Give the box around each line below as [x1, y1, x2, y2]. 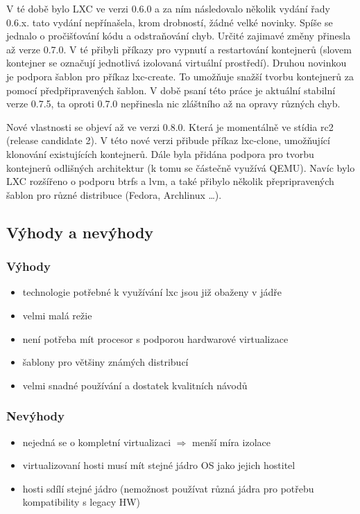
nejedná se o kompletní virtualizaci [22, 434, 171, 449]
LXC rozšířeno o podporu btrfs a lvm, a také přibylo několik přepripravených [6, 174, 334, 188]
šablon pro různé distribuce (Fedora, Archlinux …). [6, 187, 222, 202]
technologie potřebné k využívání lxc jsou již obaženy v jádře [22, 285, 282, 299]
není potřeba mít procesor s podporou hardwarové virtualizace [22, 331, 289, 346]
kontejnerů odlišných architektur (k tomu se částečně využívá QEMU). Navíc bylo [6, 160, 355, 175]
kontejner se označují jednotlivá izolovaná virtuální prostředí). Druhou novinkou [6, 55, 347, 70]
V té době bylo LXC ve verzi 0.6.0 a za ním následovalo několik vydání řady [6, 1, 330, 15]
